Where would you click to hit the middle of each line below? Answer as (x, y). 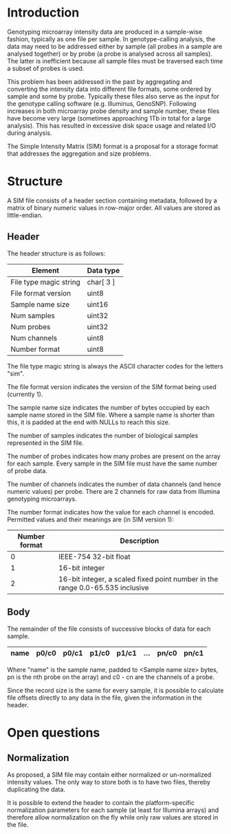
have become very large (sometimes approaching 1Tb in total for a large (109, 118)
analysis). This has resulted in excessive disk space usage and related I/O (112, 125)
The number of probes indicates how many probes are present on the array (114, 456)
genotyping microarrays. (42, 499)
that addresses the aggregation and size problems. (79, 154)
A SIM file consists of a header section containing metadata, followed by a (112, 200)
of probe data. (27, 470)
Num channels (34, 337)
